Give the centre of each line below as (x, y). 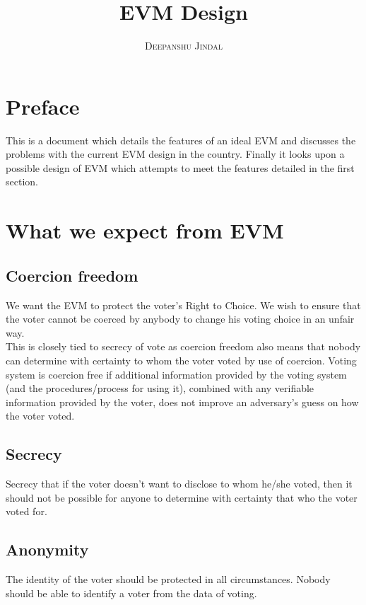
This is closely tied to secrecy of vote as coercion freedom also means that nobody (183, 346)
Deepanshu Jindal (184, 46)
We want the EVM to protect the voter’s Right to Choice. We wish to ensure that (183, 305)
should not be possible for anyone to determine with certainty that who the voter (182, 497)
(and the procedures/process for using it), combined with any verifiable (160, 388)
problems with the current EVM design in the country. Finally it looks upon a (175, 154)
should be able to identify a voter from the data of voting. (131, 593)
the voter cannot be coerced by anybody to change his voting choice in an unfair (180, 319)
